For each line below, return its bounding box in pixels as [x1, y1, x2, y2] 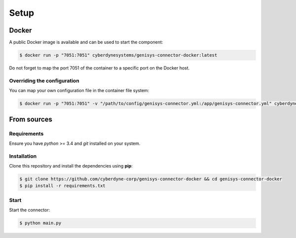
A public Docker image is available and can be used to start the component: [9, 39, 163, 45]
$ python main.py [19, 220, 62, 226]
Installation [9, 153, 37, 160]
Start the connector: [9, 207, 50, 213]
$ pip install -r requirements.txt [19, 183, 106, 189]
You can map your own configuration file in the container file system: [9, 88, 149, 94]
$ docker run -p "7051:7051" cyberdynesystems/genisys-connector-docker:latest [19, 52, 218, 58]
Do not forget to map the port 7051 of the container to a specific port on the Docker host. [9, 65, 190, 71]
